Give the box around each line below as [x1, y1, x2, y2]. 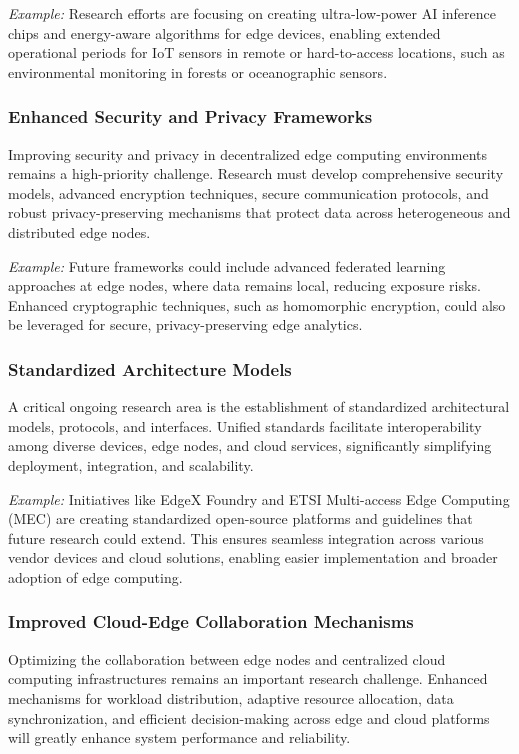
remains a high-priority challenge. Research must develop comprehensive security [8, 163, 504, 184]
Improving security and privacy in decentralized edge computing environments [8, 143, 488, 164]
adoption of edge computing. [8, 566, 183, 587]
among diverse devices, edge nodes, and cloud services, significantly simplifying [8, 435, 492, 456]
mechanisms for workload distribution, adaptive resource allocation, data [8, 687, 454, 708]
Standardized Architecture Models [8, 356, 292, 381]
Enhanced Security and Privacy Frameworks [8, 104, 373, 129]
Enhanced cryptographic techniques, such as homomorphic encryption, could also [8, 294, 506, 315]
